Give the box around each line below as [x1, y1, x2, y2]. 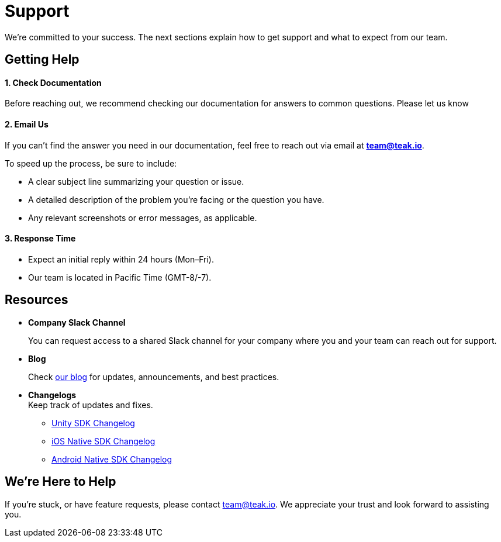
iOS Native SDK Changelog [51, 436, 156, 446]
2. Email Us [5, 119, 49, 129]
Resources [5, 292, 68, 308]
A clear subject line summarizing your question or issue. [28, 176, 244, 187]
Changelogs [28, 389, 77, 400]
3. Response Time [5, 233, 76, 244]
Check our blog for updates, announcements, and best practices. [28, 371, 279, 382]
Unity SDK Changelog [51, 417, 135, 428]
